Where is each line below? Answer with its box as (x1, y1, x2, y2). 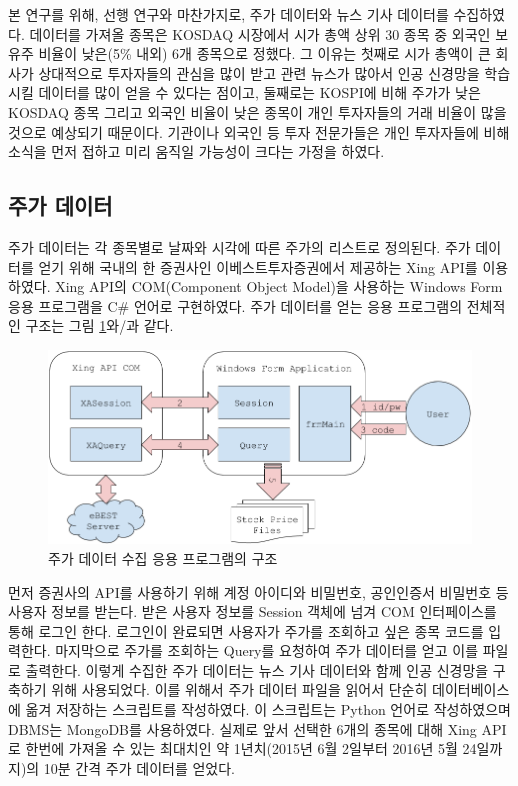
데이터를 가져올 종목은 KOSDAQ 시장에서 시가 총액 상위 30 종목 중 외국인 (29, 23, 491, 44)
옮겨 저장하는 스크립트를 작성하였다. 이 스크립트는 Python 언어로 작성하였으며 (25, 699, 511, 720)
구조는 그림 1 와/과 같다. (25, 315, 174, 336)
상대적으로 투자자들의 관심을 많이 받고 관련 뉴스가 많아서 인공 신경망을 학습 (38, 62, 511, 83)
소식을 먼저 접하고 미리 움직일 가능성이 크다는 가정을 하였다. (8, 141, 385, 162)
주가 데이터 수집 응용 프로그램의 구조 (48, 547, 278, 568)
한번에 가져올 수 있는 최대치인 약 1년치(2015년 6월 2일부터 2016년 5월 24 (25, 738, 477, 759)
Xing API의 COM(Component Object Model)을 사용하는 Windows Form (55, 276, 503, 297)
